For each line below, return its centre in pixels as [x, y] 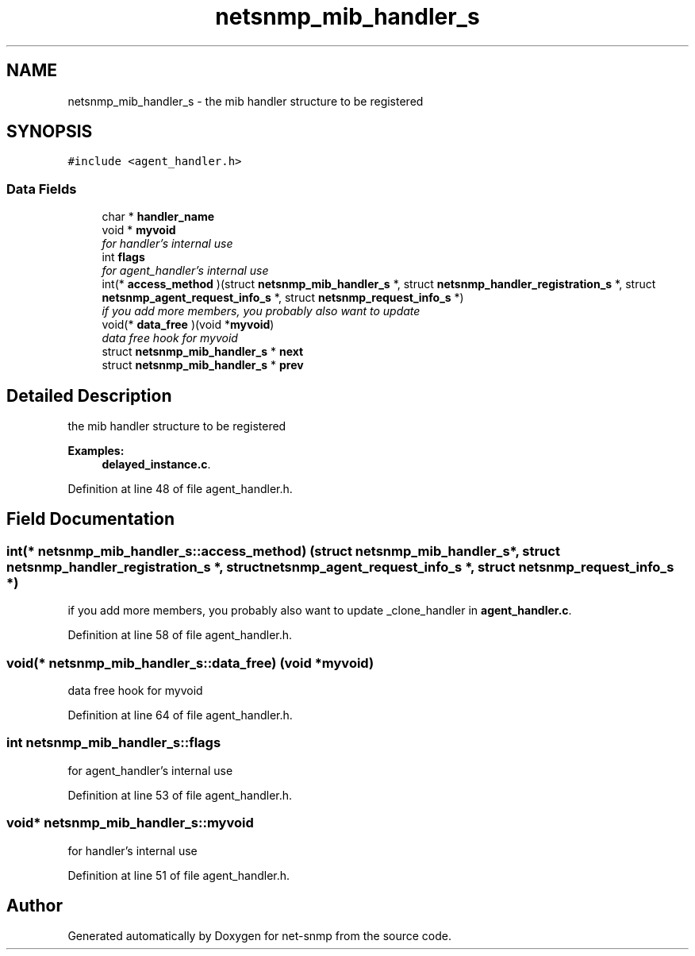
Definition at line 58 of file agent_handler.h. [180, 635]
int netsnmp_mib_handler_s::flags [114, 743]
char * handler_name [158, 217]
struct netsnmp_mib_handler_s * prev [203, 365]
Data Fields [42, 189]
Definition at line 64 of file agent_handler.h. [180, 715]
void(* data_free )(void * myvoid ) [188, 325]
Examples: [96, 451]
